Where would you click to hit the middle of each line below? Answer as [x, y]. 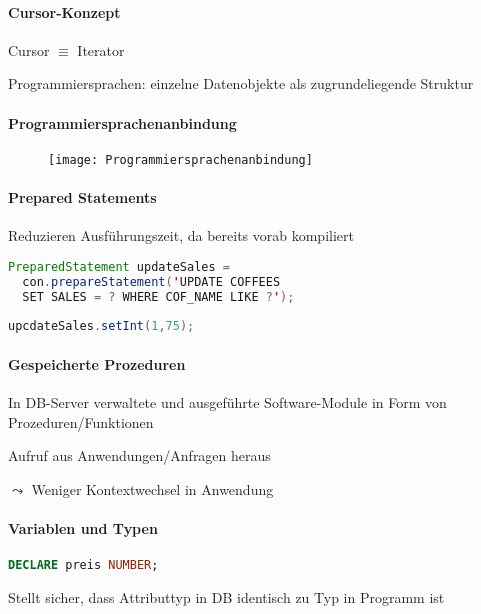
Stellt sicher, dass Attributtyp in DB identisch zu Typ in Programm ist [226, 596]
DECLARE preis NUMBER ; [83, 565]
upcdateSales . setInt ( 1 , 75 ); [101, 326]
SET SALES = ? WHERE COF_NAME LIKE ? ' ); [158, 296]
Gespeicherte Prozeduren [97, 363]
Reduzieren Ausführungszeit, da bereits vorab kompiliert [181, 235]
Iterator [101, 49]
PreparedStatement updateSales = [119, 266]
